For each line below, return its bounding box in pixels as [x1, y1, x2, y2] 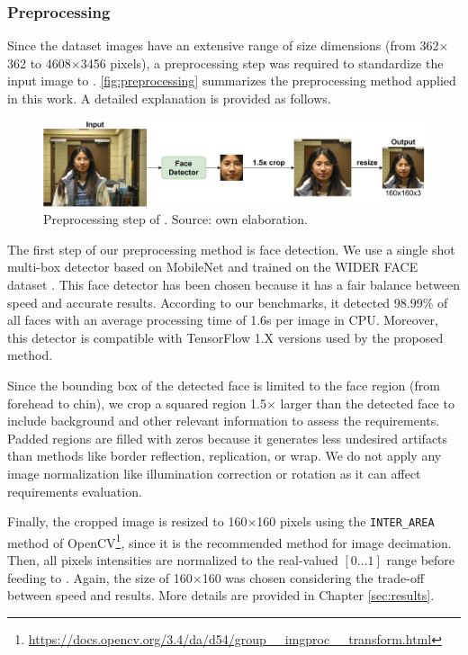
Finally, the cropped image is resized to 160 [7, 512, 247, 531]
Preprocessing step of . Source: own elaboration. [43, 210, 308, 229]
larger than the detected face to [280, 393, 454, 412]
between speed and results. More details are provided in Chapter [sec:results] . [7, 586, 435, 605]
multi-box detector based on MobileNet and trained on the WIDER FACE [7, 257, 418, 276]
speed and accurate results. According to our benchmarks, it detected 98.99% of [7, 292, 448, 311]
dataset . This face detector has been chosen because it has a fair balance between [7, 275, 460, 294]
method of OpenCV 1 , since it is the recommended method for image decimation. [7, 530, 452, 552]
